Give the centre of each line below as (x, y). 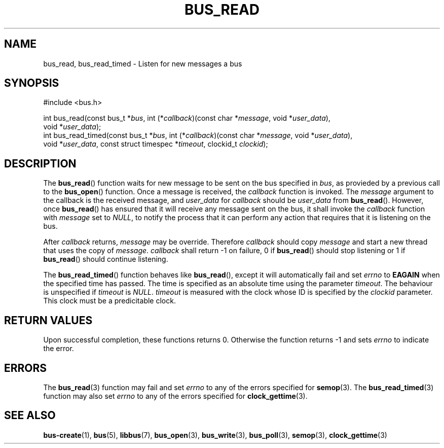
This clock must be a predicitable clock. (109, 301)
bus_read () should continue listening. (106, 259)
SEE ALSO (30, 416)
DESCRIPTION (40, 163)
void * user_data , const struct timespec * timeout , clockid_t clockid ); (156, 144)
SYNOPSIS (32, 83)
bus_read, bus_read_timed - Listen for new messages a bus (143, 63)
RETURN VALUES (48, 320)
